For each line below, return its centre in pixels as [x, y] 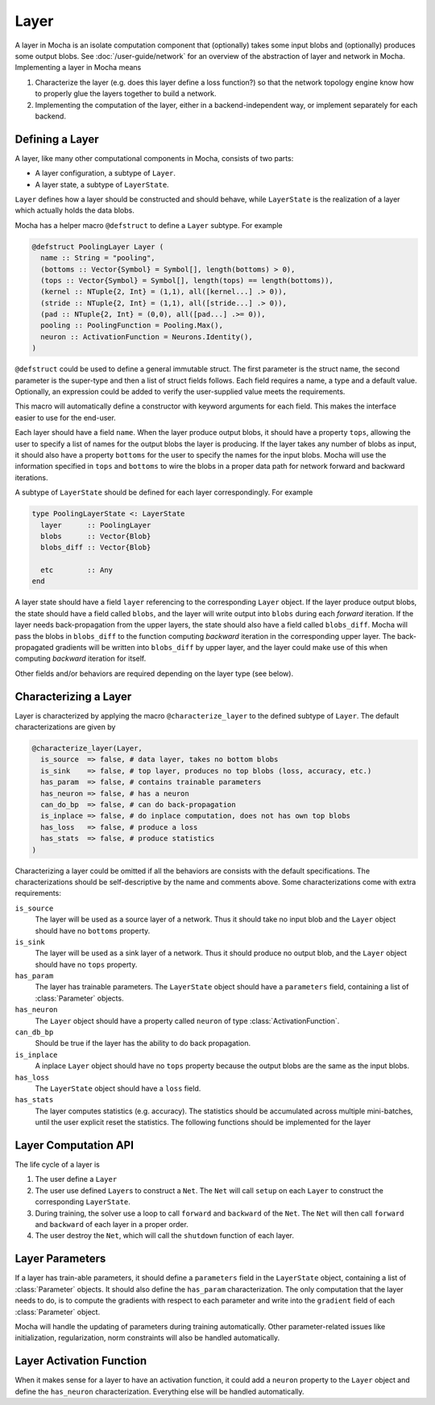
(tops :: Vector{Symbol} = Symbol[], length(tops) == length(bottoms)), [187, 280]
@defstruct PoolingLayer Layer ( [98, 247]
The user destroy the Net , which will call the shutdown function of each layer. [164, 1236]
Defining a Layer [57, 139]
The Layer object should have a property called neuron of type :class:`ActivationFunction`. [187, 1021]
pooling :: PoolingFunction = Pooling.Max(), [132, 325]
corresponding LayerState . [83, 1202]
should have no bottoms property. [93, 930]
